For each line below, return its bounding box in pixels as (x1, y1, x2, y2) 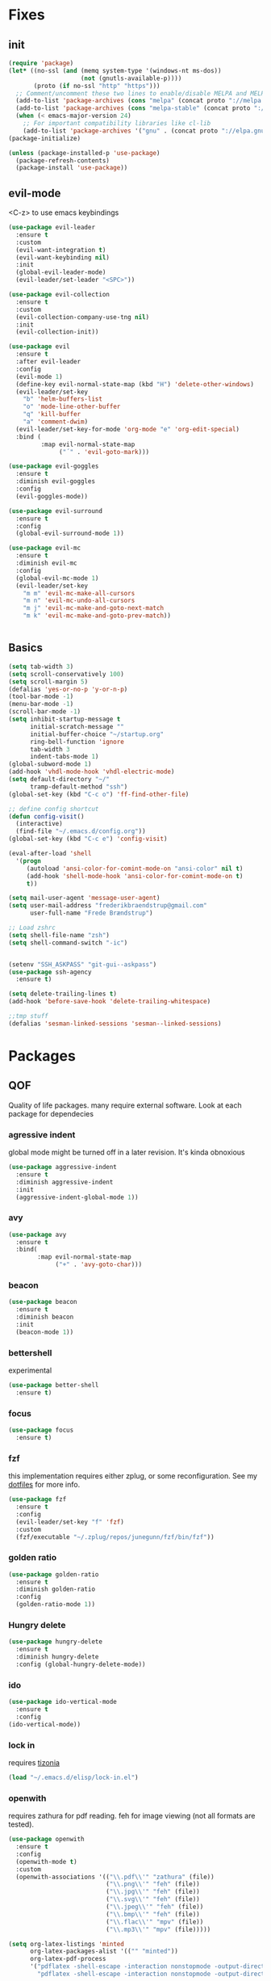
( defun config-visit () (8, 812, 85, 821)
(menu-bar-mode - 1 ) (8, 700, 74, 709)
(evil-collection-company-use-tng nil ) (15, 313, 150, 321)
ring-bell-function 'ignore (29, 738, 125, 746)
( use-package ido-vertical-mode (8, 1698, 117, 1706)
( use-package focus (8, 1426, 74, 1435)
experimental (8, 1365, 52, 1375)
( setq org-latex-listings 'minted (8, 1940, 125, 1948)
